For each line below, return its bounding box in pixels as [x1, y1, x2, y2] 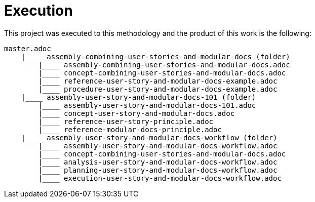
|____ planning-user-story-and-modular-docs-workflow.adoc [38, 166, 278, 174]
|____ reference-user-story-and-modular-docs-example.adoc [38, 76, 278, 85]
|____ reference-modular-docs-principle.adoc [38, 125, 222, 134]
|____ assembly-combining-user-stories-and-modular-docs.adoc [38, 60, 290, 69]
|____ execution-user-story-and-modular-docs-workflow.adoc [38, 174, 282, 182]
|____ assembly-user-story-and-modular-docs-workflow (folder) [21, 133, 278, 142]
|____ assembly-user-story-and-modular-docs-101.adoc [38, 101, 256, 109]
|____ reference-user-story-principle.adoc [38, 117, 214, 126]
